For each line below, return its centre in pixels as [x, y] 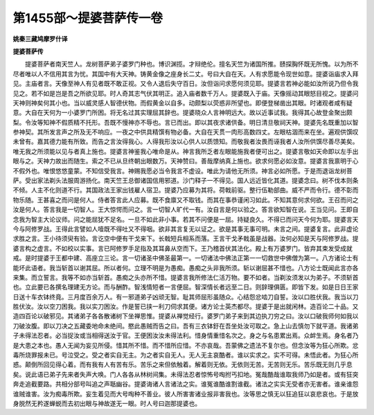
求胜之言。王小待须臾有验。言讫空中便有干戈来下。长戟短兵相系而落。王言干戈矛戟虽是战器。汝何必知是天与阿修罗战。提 [186, 238]
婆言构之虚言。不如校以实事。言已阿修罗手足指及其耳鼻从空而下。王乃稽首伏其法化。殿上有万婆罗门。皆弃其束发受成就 [182, 248]
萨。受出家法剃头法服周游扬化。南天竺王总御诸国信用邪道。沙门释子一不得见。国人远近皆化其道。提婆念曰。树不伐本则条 [186, 181]
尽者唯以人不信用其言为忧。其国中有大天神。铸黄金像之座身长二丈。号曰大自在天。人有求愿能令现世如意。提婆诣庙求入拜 [186, 73]
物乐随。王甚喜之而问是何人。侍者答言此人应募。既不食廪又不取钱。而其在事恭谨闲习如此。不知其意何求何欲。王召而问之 [186, 200]
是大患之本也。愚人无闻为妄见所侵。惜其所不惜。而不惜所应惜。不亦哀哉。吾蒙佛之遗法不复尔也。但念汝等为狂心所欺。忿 [186, 345]
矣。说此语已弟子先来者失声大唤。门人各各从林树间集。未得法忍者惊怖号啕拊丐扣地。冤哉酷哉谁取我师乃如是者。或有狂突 [186, 374]
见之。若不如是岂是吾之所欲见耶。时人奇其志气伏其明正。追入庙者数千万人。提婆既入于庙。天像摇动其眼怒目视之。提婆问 [186, 93]
